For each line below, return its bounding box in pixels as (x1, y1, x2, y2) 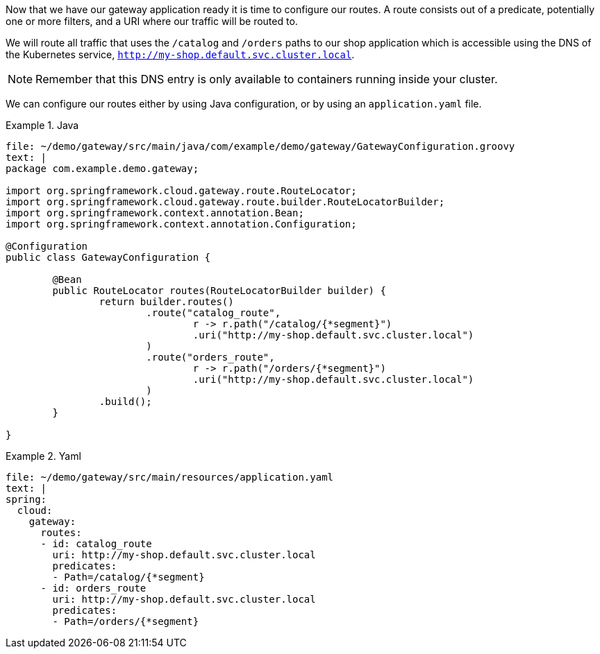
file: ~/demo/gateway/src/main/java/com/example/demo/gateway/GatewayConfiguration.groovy (6, 141, 515, 152)
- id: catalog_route (40, 538, 152, 549)
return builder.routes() (99, 296, 234, 307)
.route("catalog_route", (146, 307, 281, 318)
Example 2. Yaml (6, 450, 81, 462)
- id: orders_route (40, 583, 147, 594)
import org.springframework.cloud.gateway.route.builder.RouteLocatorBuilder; (6, 196, 445, 207)
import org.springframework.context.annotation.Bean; (6, 207, 304, 218)
